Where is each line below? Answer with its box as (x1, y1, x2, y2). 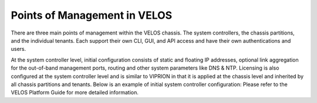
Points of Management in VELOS (11, 9, 173, 22)
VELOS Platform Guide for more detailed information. (11, 89, 139, 96)
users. (11, 46, 26, 53)
